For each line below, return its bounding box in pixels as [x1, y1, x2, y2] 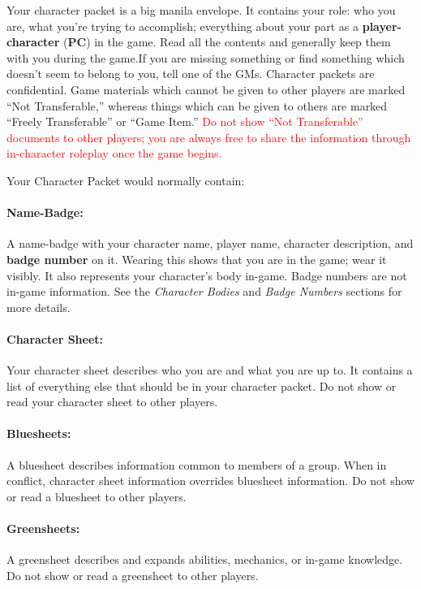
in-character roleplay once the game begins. [6, 145, 222, 162]
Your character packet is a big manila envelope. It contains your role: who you [6, 2, 396, 18]
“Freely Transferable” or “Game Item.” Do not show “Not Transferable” [6, 113, 363, 130]
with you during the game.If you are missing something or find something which [6, 49, 405, 66]
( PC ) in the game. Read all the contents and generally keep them [63, 33, 391, 50]
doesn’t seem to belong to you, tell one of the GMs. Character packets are [6, 65, 375, 82]
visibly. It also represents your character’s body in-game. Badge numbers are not [6, 266, 407, 284]
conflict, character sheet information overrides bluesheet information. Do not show [6, 472, 415, 489]
